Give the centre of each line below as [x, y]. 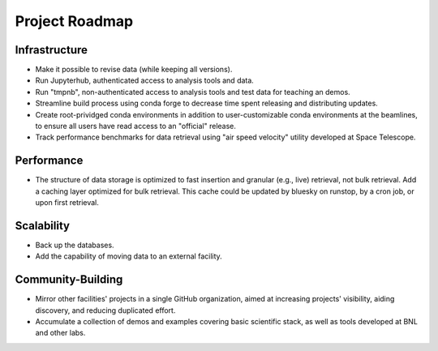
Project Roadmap [74, 21]
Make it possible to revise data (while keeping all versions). [134, 70]
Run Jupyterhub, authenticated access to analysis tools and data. [145, 80]
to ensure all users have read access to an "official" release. [136, 126]
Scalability [43, 226]
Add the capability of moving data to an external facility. [129, 256]
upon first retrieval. [67, 203]
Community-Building [69, 280]
